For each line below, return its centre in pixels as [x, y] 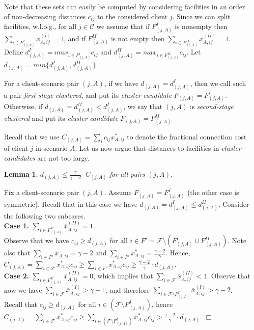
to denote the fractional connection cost [187, 136]
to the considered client [132, 16]
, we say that [143, 106]
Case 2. [17, 275]
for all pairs [127, 174]
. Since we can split [202, 16]
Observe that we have [37, 240]
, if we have [121, 83]
